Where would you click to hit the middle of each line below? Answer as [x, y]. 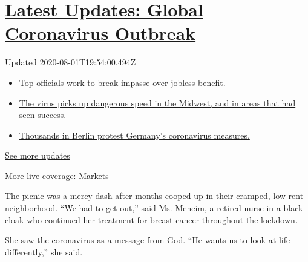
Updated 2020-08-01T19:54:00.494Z [70, 62]
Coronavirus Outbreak [100, 33]
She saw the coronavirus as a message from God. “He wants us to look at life [148, 240]
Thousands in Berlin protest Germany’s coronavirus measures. [134, 135]
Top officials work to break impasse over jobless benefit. [122, 82]
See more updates [38, 155]
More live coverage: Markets [57, 175]
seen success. [43, 115]
